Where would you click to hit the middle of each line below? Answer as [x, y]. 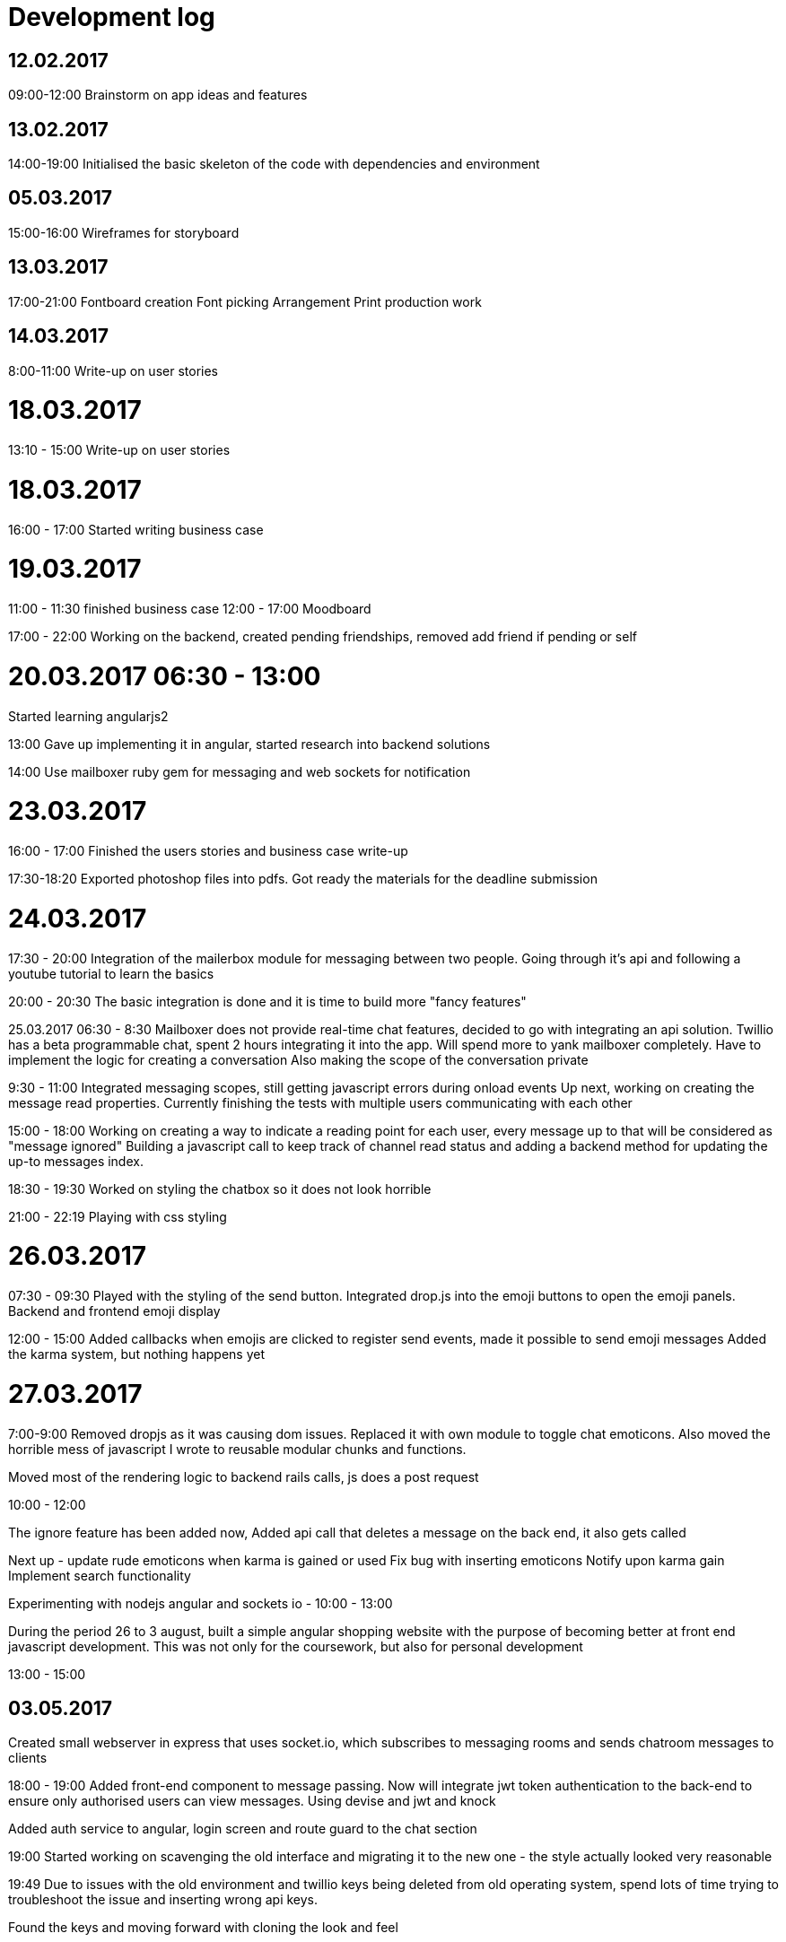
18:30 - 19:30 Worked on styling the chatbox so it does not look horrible [220, 1189]
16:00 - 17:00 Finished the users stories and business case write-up [208, 851]
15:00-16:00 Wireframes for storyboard [124, 232]
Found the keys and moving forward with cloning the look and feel [203, 1928]
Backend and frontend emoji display [114, 1311]
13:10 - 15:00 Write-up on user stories [119, 450]
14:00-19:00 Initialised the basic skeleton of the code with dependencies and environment [274, 164]
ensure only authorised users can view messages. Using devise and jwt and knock [252, 1801]
